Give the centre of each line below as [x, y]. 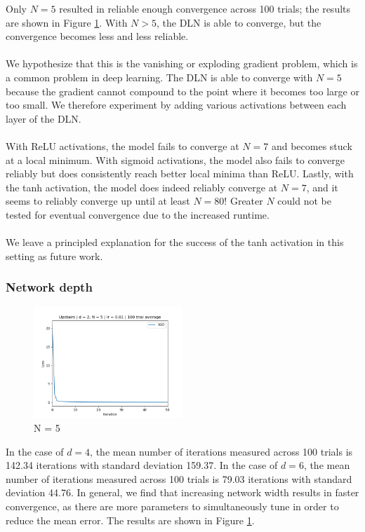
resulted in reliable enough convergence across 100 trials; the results [205, 8]
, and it [322, 187]
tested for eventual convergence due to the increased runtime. [138, 214]
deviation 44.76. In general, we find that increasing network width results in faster [182, 492]
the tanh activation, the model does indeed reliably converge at [142, 187]
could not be [304, 201]
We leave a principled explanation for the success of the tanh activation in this [175, 242]
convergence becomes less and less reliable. [97, 36]
